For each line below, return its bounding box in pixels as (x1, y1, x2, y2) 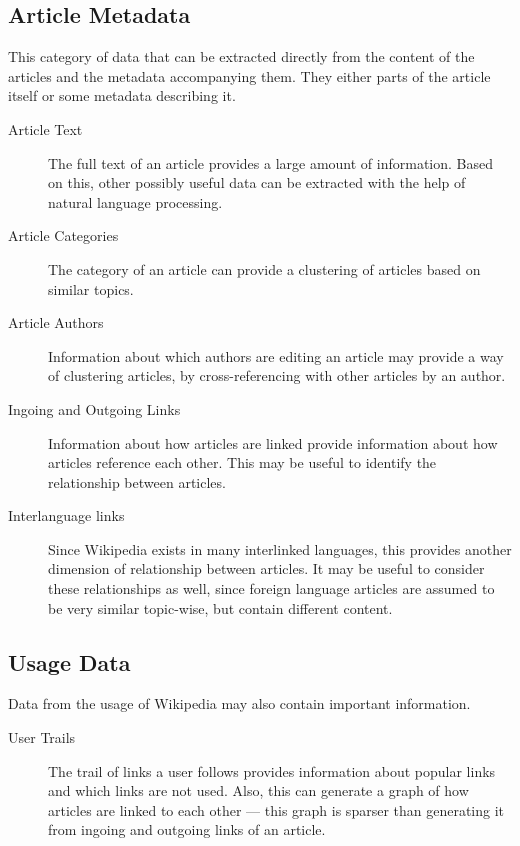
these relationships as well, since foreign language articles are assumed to (48, 578, 495, 599)
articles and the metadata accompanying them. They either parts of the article (8, 65, 491, 86)
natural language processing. (48, 191, 223, 212)
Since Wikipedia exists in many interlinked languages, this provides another (48, 538, 512, 559)
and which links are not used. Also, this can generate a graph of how (48, 780, 469, 801)
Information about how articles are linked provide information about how (48, 432, 498, 453)
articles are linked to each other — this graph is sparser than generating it (48, 799, 505, 820)
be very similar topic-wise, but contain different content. (48, 597, 393, 618)
